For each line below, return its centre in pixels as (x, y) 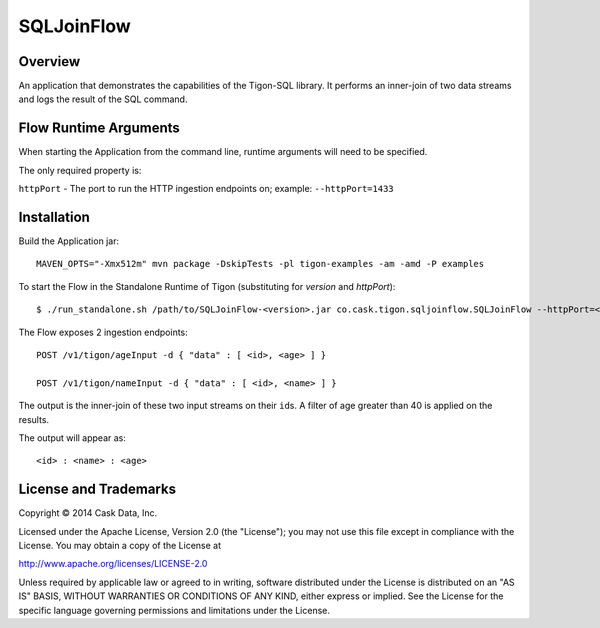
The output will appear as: (72, 437)
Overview (49, 61)
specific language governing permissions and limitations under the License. (174, 610)
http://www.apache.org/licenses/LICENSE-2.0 (113, 564)
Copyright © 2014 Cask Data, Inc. (88, 513)
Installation (54, 216)
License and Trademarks (97, 489)
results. (34, 419)
